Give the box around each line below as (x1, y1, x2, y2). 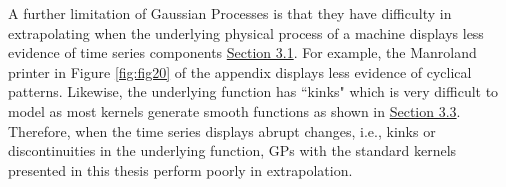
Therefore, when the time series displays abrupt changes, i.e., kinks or (8, 120, 436, 141)
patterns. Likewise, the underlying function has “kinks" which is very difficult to (8, 81, 499, 102)
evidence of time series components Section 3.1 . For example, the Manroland (8, 42, 477, 63)
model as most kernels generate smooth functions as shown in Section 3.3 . (8, 100, 461, 121)
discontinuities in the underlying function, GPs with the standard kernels (8, 140, 457, 161)
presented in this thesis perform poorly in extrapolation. (8, 159, 353, 180)
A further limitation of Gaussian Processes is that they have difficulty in (8, 3, 452, 23)
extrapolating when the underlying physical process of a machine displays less (8, 22, 484, 43)
